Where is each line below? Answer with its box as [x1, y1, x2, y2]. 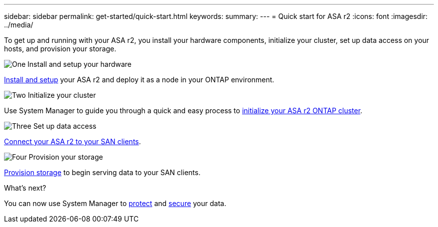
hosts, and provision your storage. [4, 44, 116, 53]
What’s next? [4, 184, 46, 192]
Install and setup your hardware [27, 60, 132, 68]
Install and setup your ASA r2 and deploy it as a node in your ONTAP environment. [4, 75, 274, 84]
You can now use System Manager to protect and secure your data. [4, 199, 226, 208]
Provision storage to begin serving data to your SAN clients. [4, 168, 200, 177]
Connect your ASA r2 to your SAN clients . [4, 137, 141, 146]
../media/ [4, 20, 33, 29]
